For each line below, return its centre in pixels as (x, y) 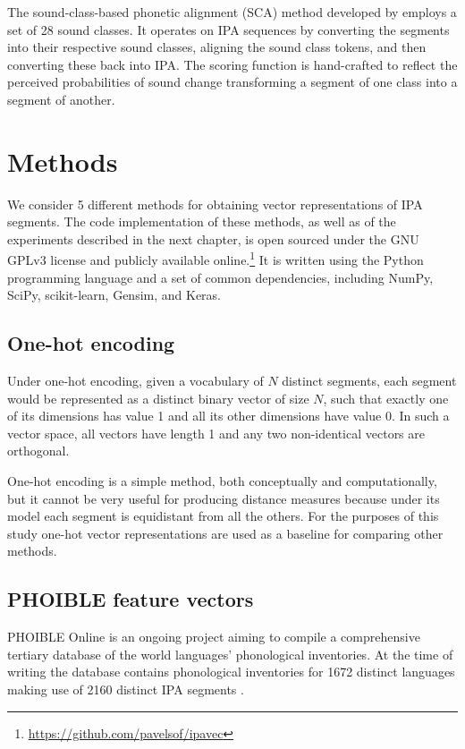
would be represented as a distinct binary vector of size (158, 398)
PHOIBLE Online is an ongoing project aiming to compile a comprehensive (214, 637)
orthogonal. (38, 451)
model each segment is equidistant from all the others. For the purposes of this (223, 516)
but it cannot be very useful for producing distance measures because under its (224, 498)
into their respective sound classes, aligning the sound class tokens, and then (217, 47)
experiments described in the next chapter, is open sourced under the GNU (213, 238)
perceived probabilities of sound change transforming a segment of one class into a (232, 82)
